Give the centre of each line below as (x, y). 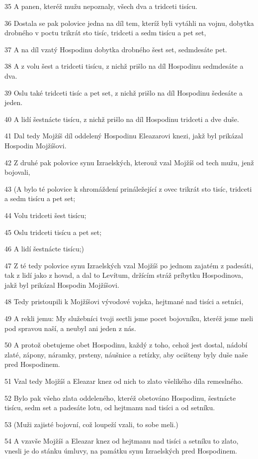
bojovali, (17, 172)
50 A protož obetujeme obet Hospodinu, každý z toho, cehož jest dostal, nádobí (126, 345)
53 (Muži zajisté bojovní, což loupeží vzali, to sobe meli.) (91, 424)
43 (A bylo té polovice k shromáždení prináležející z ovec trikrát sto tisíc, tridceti (128, 188)
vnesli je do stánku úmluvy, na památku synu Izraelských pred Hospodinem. (121, 451)
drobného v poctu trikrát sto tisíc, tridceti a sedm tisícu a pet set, (105, 33)
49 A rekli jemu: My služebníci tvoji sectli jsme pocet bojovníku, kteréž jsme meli (129, 318)
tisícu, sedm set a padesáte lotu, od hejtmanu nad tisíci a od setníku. (110, 407)
